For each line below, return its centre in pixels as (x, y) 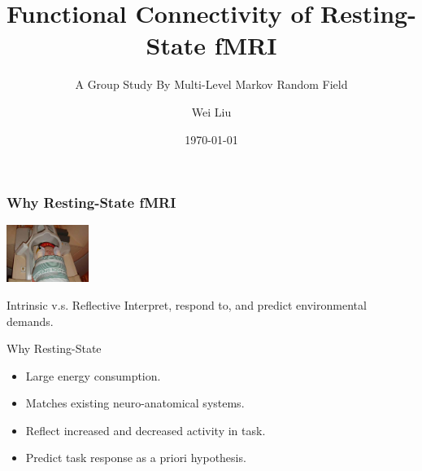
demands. (30, 321)
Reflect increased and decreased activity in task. (146, 430)
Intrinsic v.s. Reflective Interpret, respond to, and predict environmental (187, 304)
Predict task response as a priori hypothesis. (136, 458)
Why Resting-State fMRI (91, 202)
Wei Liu (211, 111)
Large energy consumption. (93, 375)
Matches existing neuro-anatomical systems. (135, 403)
